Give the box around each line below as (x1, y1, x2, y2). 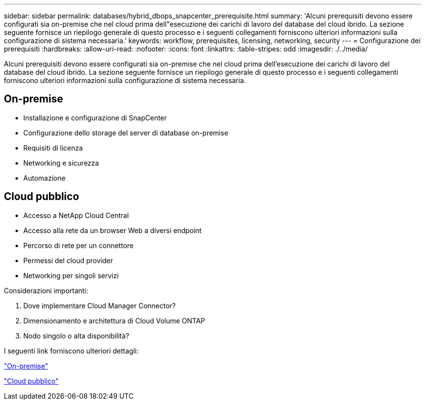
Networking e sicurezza (23, 158, 99, 167)
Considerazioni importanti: (4, 286, 88, 295)
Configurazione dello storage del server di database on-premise (23, 128, 229, 137)
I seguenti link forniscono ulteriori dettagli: (4, 346, 139, 355)
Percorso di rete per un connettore (23, 241, 134, 250)
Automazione (23, 173, 65, 182)
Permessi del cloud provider (23, 256, 113, 265)
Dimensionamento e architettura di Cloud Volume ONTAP (23, 316, 205, 325)
